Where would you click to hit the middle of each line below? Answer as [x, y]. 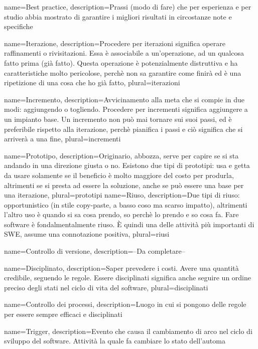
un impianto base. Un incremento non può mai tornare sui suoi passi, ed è [118, 119]
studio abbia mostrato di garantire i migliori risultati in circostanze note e [118, 16]
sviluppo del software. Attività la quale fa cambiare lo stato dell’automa [115, 341]
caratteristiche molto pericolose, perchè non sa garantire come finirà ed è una [123, 72]
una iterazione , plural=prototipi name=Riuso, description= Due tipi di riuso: [122, 195]
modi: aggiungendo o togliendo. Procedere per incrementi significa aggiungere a [126, 109]
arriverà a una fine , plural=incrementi [62, 139]
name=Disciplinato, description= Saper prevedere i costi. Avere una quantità [121, 268]
